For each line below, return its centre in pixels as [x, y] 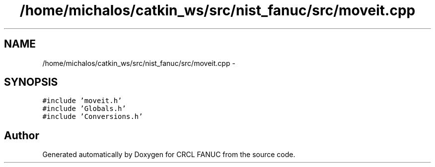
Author [22, 135]
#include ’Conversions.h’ [93, 117]
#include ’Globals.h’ [84, 109]
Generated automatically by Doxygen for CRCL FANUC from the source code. [169, 155]
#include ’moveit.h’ [82, 101]
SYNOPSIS [31, 82]
